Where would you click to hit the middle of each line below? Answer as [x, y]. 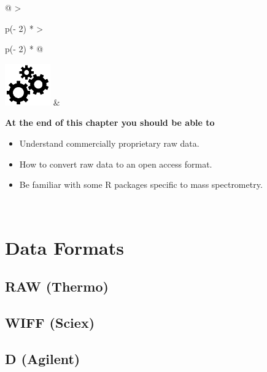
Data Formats [64, 247]
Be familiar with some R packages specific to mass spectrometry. [141, 184]
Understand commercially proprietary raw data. [109, 143]
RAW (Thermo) [57, 286]
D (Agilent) [43, 358]
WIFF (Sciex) [50, 322]
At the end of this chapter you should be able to [110, 122]
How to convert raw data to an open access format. [116, 164]
